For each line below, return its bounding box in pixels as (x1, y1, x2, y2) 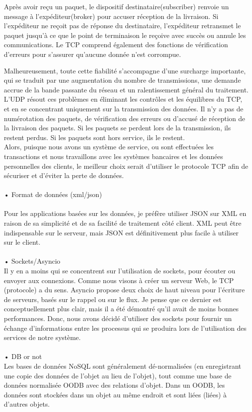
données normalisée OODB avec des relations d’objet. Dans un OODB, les (4, 380, 225, 390)
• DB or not (4, 351, 42, 361)
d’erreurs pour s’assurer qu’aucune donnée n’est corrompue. (4, 49, 181, 59)
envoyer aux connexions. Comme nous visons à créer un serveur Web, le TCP (4, 275, 234, 285)
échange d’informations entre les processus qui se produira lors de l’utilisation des (4, 322, 247, 333)
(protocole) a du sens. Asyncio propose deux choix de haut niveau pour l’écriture (4, 285, 245, 295)
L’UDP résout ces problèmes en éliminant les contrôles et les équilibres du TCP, (4, 94, 242, 104)
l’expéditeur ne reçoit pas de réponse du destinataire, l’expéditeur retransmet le (4, 20, 241, 31)
